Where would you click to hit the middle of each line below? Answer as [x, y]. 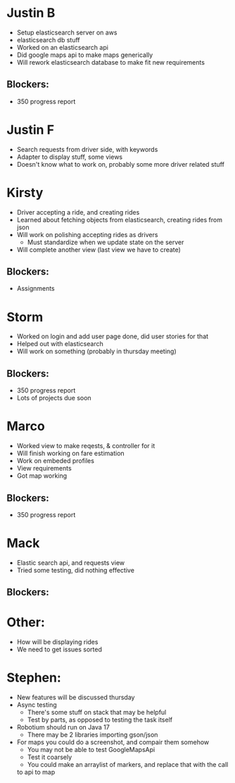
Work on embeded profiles [55, 461]
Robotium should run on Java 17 [63, 727]
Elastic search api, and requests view [70, 562]
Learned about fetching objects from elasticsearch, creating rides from [120, 219]
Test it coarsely [50, 757]
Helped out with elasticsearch [60, 344]
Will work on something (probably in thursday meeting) [96, 351]
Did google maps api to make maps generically [85, 55]
